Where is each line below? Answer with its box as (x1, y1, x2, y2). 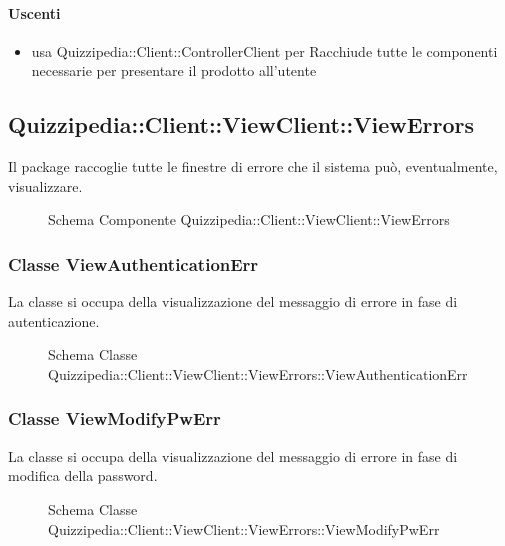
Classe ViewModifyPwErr (8, 406, 221, 431)
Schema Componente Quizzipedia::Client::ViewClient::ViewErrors (48, 209, 450, 230)
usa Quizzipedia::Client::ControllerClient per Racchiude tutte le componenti (31, 40, 498, 61)
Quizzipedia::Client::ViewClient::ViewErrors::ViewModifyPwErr (48, 518, 440, 539)
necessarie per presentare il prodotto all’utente (31, 60, 317, 81)
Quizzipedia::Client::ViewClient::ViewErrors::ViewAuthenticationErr (48, 363, 468, 384)
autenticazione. (8, 310, 100, 331)
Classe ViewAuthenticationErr (8, 251, 259, 276)
